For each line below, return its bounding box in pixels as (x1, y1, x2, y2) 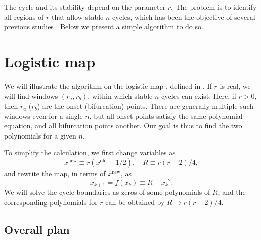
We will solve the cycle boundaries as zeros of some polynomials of (4, 187, 210, 197)
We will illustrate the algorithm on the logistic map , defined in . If (4, 80, 212, 91)
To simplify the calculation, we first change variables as (4, 147, 176, 158)
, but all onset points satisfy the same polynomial (89, 110, 243, 121)
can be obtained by (105, 196, 165, 207)
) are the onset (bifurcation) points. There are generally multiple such (37, 100, 254, 111)
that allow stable (51, 11, 104, 22)
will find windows (4, 90, 58, 101)
